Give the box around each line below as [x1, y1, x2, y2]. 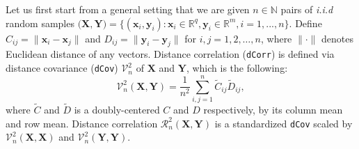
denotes [321, 31, 354, 45]
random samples [6, 15, 74, 30]
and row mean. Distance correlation [6, 116, 158, 130]
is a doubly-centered [74, 102, 160, 117]
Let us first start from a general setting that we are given [6, 2, 250, 16]
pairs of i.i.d [280, 2, 333, 16]
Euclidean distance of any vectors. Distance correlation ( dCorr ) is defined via [6, 47, 335, 61]
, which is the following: [186, 61, 288, 75]
